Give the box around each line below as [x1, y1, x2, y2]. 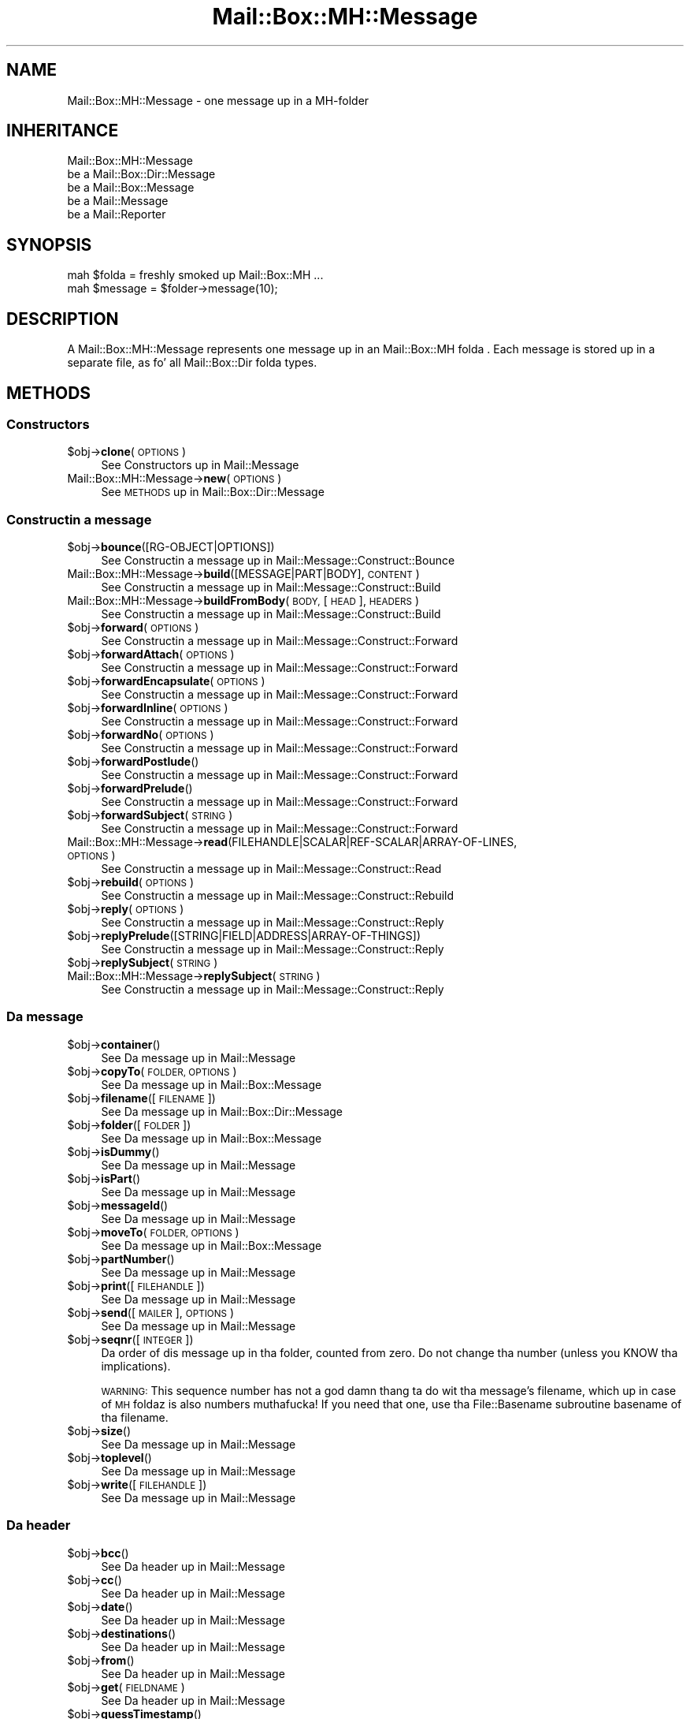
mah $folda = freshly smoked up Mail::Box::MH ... [67, 268, 324, 282]
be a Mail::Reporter [67, 207, 166, 222]
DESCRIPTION [6, 308, 119, 329]
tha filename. [101, 1410, 169, 1424]
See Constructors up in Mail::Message [101, 458, 299, 472]
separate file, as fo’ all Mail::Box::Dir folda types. [67, 356, 317, 370]
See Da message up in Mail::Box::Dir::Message [101, 1104, 343, 1118]
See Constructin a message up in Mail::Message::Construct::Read [101, 862, 442, 876]
